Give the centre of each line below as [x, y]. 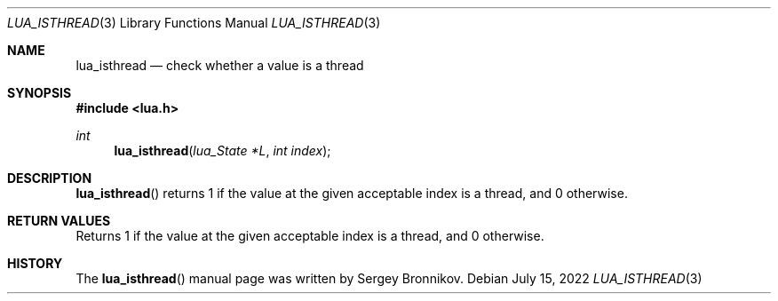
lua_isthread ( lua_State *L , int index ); [222, 150]
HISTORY [35, 263]
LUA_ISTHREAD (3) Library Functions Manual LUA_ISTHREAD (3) [194, 23]
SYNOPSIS [40, 93]
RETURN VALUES [59, 221]
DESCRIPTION [50, 178]
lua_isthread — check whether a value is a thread [220, 65]
